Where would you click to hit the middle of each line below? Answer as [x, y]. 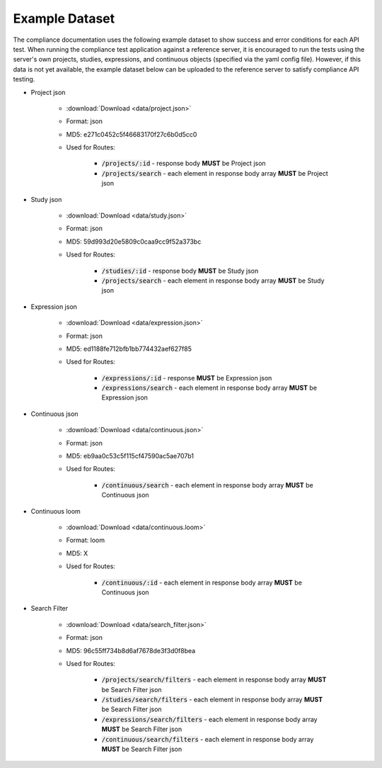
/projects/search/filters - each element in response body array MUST [214, 679]
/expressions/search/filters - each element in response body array [209, 719]
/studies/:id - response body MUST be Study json [180, 271]
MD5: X [77, 553]
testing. [24, 79]
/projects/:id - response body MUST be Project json [184, 164]
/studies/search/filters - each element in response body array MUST [212, 700]
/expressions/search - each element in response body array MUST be [209, 388]
